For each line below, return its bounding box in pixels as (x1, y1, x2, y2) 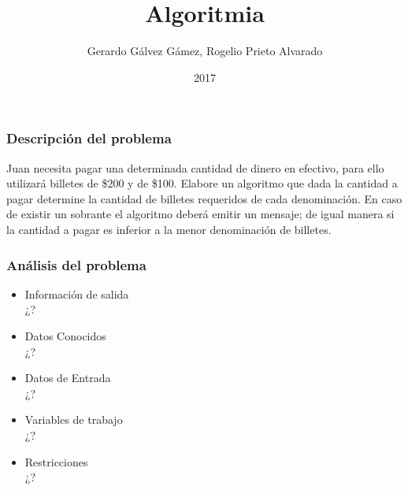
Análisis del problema (6, 254, 147, 274)
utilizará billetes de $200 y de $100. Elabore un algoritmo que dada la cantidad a (6, 175, 398, 191)
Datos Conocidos (24, 327, 106, 343)
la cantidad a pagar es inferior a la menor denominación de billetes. (6, 221, 332, 237)
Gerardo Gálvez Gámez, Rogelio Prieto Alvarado (87, 43, 323, 59)
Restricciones (24, 453, 88, 470)
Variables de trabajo (24, 411, 123, 428)
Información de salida (24, 285, 129, 302)
